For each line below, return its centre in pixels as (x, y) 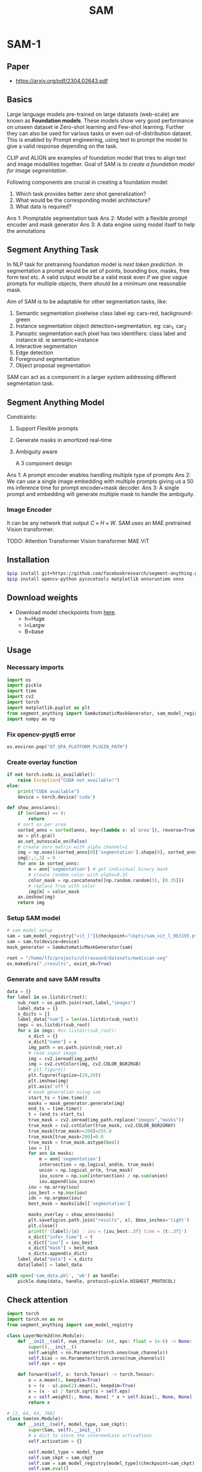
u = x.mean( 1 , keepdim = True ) (65, 1380)
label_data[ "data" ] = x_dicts (55, 1259)
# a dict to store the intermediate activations (90, 1436)
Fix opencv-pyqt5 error (41, 734)
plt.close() (43, 1226)
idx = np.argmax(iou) (55, 1198)
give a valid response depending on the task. (62, 146)
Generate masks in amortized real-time (64, 440)
